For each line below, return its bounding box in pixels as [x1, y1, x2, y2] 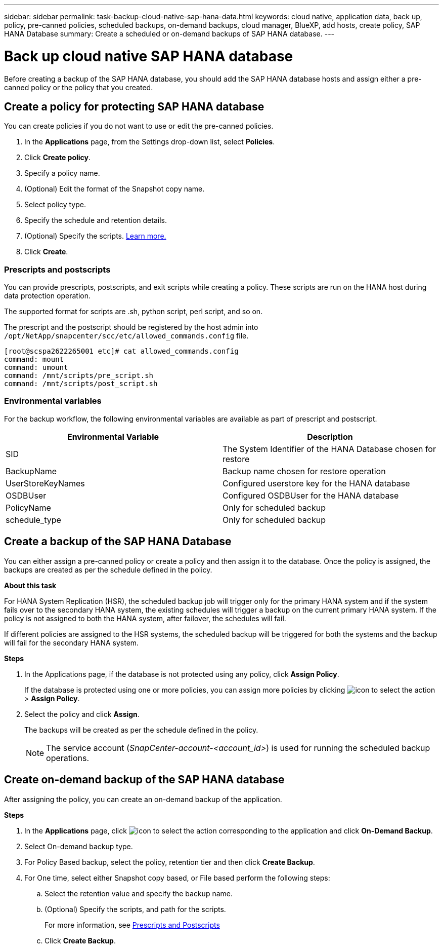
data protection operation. [4, 291, 91, 300]
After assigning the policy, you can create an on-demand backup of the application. [4, 794, 282, 804]
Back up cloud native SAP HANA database [4, 47, 293, 65]
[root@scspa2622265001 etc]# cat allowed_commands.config [4, 347, 239, 356]
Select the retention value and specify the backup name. [45, 889, 233, 898]
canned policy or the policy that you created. [4, 83, 153, 92]
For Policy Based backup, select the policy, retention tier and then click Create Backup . [24, 857, 315, 866]
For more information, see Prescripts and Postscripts [45, 920, 220, 929]
